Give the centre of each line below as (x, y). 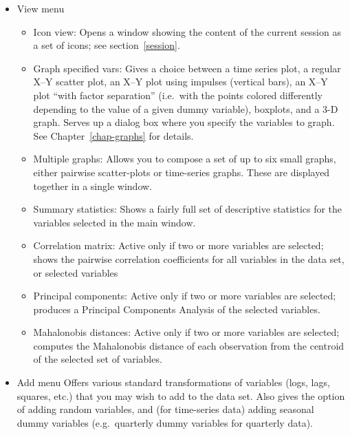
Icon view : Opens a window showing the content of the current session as (187, 31)
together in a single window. (92, 185)
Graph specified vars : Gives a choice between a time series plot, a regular (187, 68)
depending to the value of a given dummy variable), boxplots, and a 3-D (186, 108)
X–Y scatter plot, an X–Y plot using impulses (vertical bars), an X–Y (181, 82)
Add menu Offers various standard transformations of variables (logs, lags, (173, 382)
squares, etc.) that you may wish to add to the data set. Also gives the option (181, 395)
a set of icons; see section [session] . (107, 45)
